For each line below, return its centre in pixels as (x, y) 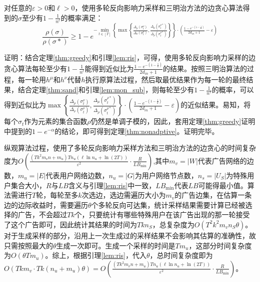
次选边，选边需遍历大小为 (124, 195)
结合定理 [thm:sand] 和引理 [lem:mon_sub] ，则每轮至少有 (106, 90)
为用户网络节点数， (166, 175)
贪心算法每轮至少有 (35, 68)
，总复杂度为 (173, 224)
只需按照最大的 (28, 245)
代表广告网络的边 (226, 160)
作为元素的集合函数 (56, 121)
